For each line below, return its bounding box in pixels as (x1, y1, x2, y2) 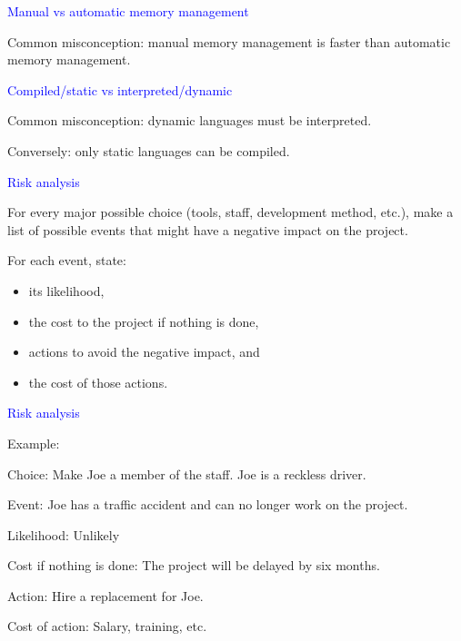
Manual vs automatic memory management (7, 2, 249, 20)
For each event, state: (7, 251, 126, 270)
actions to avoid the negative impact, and (28, 342, 260, 361)
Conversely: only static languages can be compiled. (7, 141, 290, 160)
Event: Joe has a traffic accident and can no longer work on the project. (7, 495, 408, 514)
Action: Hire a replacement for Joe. (7, 586, 204, 605)
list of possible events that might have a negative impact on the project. (7, 220, 408, 239)
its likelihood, (28, 281, 105, 300)
